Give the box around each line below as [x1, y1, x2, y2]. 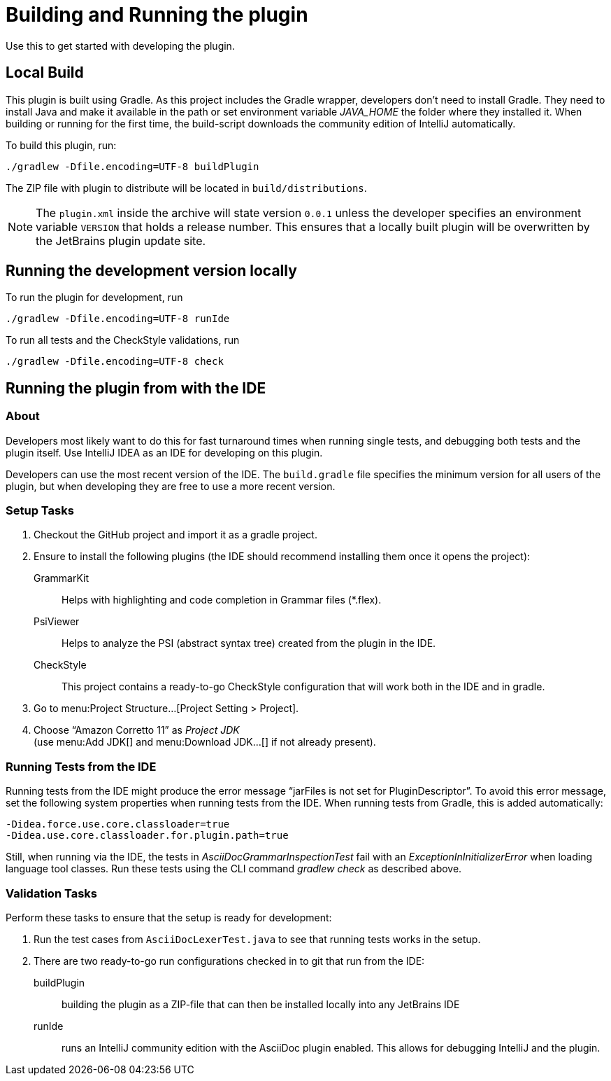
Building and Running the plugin [6, 3, 308, 27]
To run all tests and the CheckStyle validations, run [6, 334, 240, 347]
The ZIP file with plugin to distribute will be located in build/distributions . [6, 181, 367, 194]
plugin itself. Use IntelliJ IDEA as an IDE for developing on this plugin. [6, 446, 323, 459]
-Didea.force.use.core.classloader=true [6, 818, 230, 830]
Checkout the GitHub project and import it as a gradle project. [34, 529, 317, 541]
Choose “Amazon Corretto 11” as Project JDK [34, 724, 240, 737]
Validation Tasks [6, 886, 97, 900]
